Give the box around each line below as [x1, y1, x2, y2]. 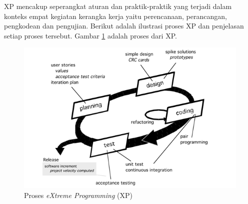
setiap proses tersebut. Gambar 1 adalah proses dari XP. [4, 30, 177, 40]
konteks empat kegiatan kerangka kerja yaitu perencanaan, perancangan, [4, 10, 227, 21]
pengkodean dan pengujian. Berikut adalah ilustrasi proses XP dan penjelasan [4, 20, 244, 31]
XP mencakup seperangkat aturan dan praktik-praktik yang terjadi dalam [4, 1, 232, 11]
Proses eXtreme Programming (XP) [24, 189, 132, 200]
